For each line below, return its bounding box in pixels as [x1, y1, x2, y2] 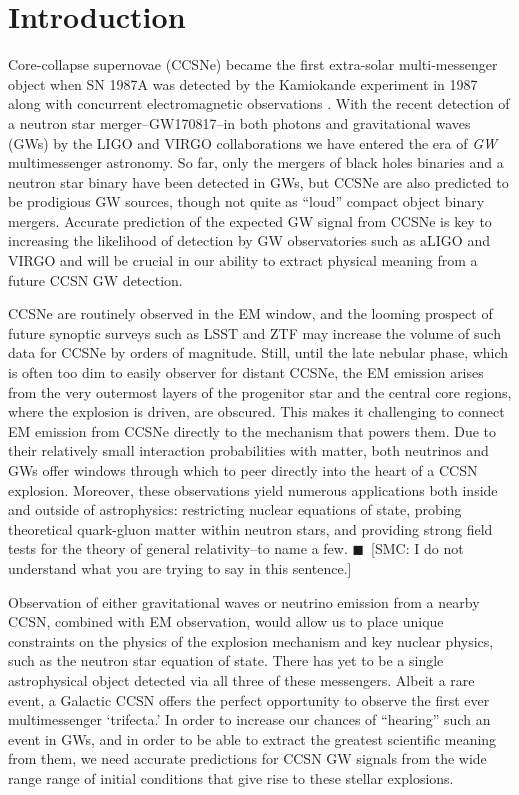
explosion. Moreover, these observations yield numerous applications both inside [8, 479, 498, 500]
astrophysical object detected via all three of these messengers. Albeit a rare [8, 669, 475, 690]
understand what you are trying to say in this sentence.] [8, 557, 352, 578]
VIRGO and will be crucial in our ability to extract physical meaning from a [8, 250, 478, 271]
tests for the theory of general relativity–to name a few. [8, 538, 348, 559]
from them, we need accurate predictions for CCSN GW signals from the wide [8, 748, 487, 769]
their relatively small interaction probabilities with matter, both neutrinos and [8, 440, 489, 461]
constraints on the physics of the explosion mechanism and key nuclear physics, [8, 630, 494, 651]
